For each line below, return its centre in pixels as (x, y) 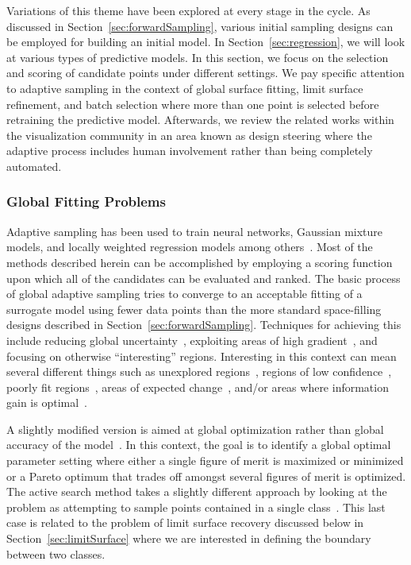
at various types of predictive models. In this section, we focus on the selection (198, 57)
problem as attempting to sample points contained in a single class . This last (196, 507)
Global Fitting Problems (86, 201)
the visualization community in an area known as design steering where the (189, 135)
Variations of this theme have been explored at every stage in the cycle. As (188, 10)
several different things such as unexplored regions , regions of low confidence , (199, 372)
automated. (34, 166)
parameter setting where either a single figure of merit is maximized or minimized (205, 461)
